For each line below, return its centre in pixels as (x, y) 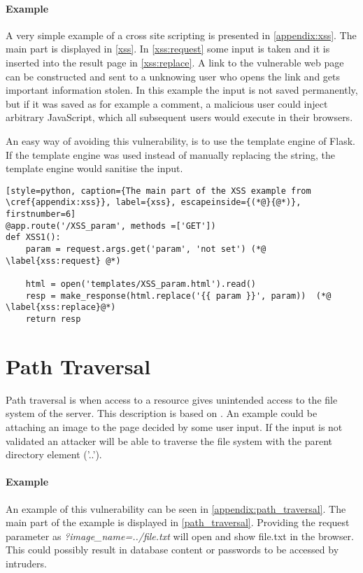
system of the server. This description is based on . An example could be (162, 413)
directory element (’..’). (54, 454)
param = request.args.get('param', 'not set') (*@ (146, 249)
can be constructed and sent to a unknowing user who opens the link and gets (173, 76)
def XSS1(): (33, 238)
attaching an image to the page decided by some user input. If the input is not (174, 426)
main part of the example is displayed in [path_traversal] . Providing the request (178, 522)
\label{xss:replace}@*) (61, 307)
